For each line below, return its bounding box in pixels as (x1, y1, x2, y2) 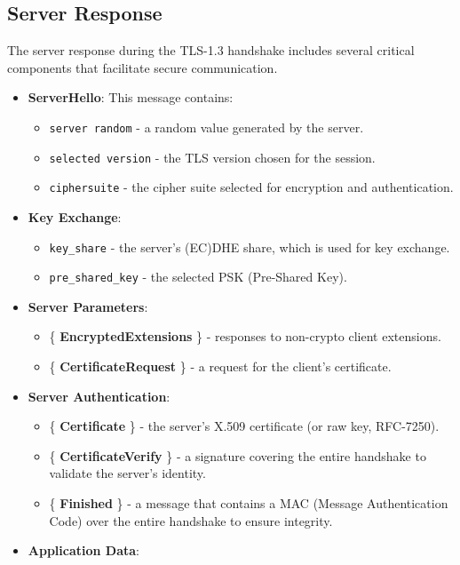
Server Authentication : (28, 386, 171, 405)
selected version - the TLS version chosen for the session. (49, 147, 376, 166)
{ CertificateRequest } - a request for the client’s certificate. (49, 357, 392, 376)
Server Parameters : (28, 297, 148, 315)
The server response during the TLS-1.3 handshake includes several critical (7, 41, 415, 60)
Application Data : (28, 541, 140, 560)
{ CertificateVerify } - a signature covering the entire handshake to (49, 446, 426, 465)
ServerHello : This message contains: (28, 88, 234, 107)
